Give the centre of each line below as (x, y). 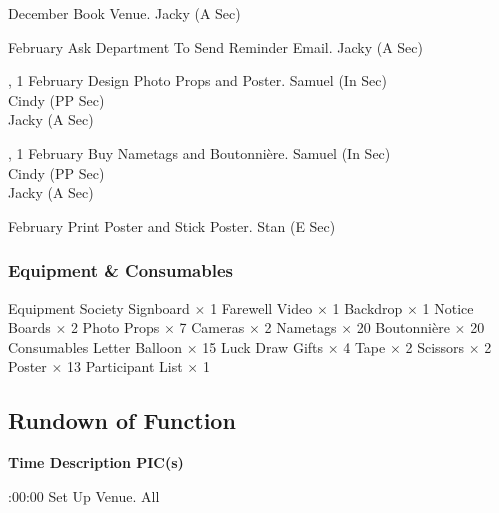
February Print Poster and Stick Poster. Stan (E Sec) (172, 225)
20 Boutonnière (403, 327)
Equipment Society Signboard (99, 307)
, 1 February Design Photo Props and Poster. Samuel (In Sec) (197, 80)
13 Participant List (125, 366)
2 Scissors (435, 346)
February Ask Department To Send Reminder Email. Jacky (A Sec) (215, 46)
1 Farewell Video (261, 307)
